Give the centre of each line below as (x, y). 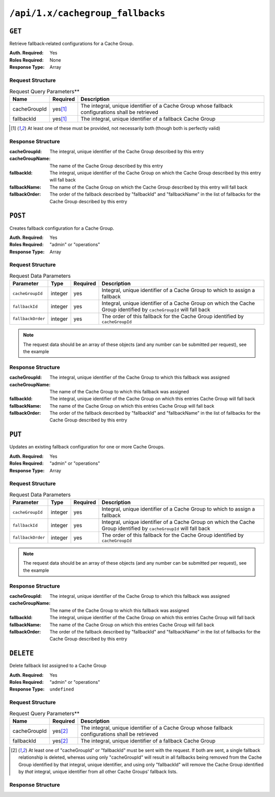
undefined (62, 689)
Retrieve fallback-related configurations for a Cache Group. (72, 44)
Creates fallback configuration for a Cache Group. (62, 228)
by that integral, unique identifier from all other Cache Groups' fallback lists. (98, 772)
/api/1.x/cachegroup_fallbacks (87, 13)
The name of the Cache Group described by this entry (106, 166)
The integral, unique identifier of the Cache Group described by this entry (127, 151)
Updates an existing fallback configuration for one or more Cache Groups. (87, 447)
